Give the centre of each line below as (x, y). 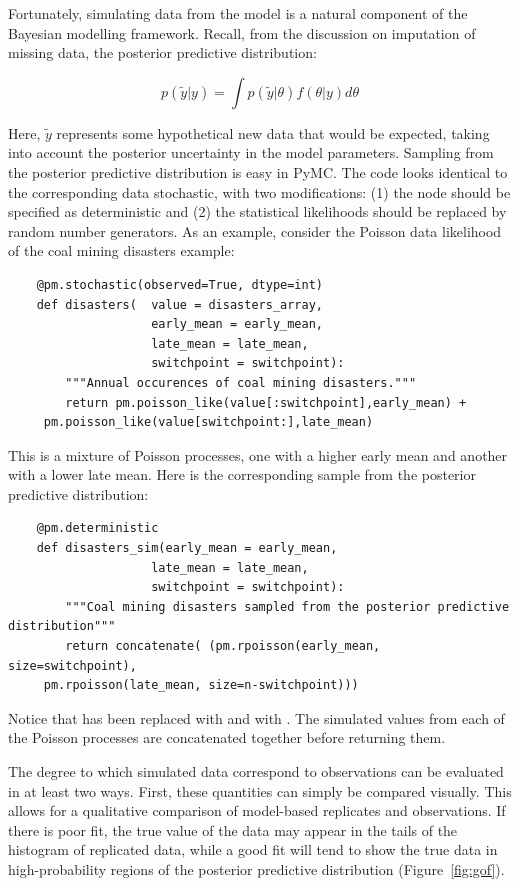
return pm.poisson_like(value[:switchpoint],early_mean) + (266, 402)
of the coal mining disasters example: (121, 250)
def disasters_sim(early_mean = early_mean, (187, 548)
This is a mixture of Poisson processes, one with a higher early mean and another (258, 454)
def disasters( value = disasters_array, (179, 304)
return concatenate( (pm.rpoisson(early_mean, (223, 646)
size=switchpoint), (72, 665)
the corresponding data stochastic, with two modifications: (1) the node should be (259, 191)
